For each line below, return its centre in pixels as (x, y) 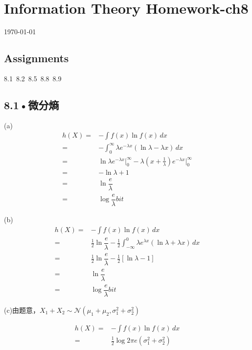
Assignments (36, 58)
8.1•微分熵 (32, 105)
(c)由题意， (22, 310)
